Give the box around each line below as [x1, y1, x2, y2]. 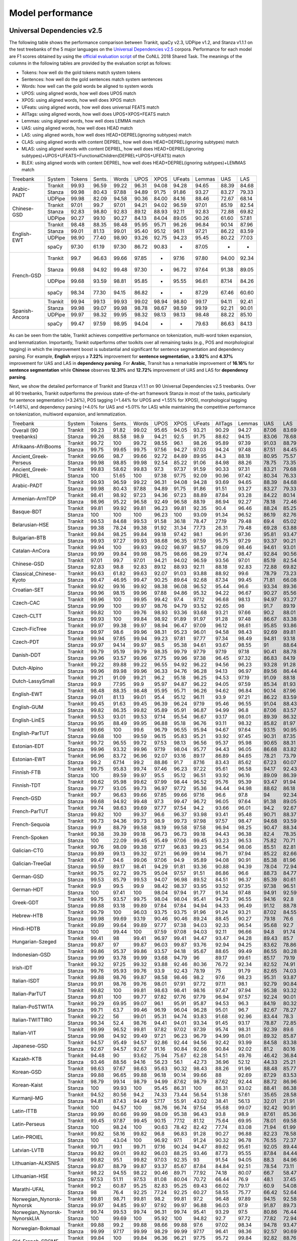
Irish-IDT [12, 964, 33, 971]
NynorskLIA [12, 1215, 40, 1222]
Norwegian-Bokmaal [12, 1225, 60, 1232]
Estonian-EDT [12, 743, 45, 750]
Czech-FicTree [12, 625, 47, 632]
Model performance [9, 7, 93, 18]
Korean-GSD [12, 1068, 42, 1075]
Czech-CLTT [12, 612, 42, 619]
